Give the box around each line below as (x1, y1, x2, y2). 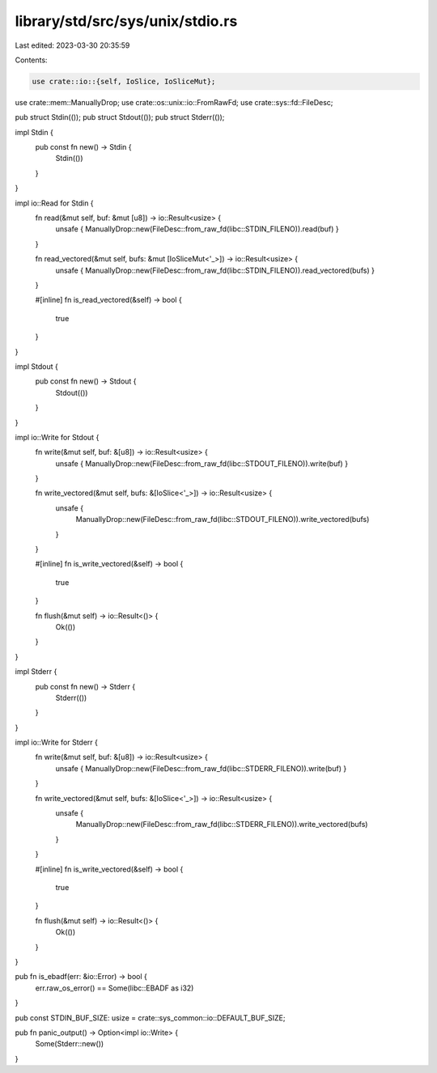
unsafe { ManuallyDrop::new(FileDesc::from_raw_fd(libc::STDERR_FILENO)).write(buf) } (55, 763, 347, 773)
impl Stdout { (15, 361, 58, 371)
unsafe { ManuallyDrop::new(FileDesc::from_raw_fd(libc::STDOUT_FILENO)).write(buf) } (55, 458, 348, 469)
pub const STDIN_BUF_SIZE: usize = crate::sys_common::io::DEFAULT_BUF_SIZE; (15, 1012, 286, 1023)
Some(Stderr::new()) (35, 1039, 104, 1049)
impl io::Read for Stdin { (15, 198, 94, 208)
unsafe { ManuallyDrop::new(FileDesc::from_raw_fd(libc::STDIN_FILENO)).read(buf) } (55, 224, 339, 234)
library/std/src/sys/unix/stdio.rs (15, 12, 238, 30)
